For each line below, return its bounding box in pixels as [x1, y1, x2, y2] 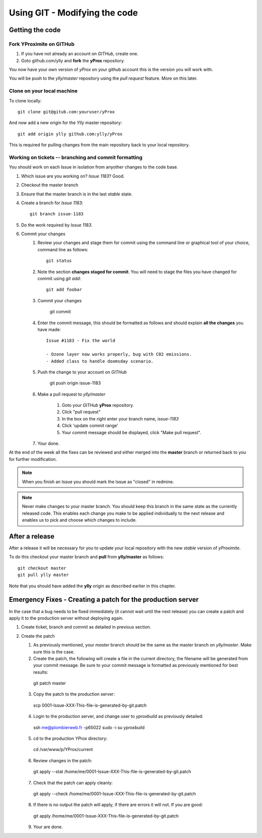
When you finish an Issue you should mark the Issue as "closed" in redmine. [22, 479, 174, 485]
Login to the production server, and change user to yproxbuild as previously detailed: [33, 714, 203, 719]
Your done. [37, 440, 60, 447]
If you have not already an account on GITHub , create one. [21, 51, 138, 57]
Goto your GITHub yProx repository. [62, 402, 134, 408]
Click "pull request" [62, 409, 101, 415]
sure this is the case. [33, 649, 75, 655]
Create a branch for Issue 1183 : [21, 200, 83, 206]
